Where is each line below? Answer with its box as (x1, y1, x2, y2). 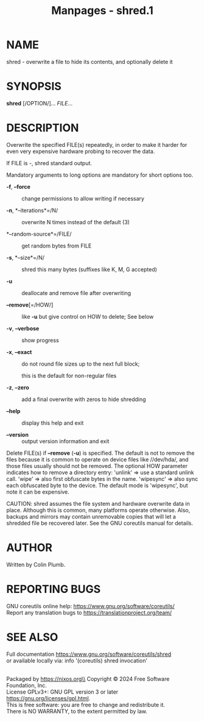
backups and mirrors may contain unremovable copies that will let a (6, 513, 177, 520)
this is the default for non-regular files (21, 372, 117, 379)
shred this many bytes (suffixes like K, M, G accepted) (21, 266, 157, 273)
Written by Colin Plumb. (6, 561, 66, 568)
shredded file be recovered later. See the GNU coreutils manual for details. (6, 519, 194, 527)
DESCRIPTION (6, 121, 79, 135)
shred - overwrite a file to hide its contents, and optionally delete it (6, 58, 173, 65)
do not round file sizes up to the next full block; (21, 360, 140, 368)
